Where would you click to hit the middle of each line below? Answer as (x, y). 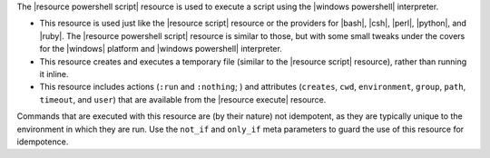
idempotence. (43, 142)
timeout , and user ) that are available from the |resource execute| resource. (183, 99)
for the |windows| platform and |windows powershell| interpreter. (161, 49)
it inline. (54, 74)
